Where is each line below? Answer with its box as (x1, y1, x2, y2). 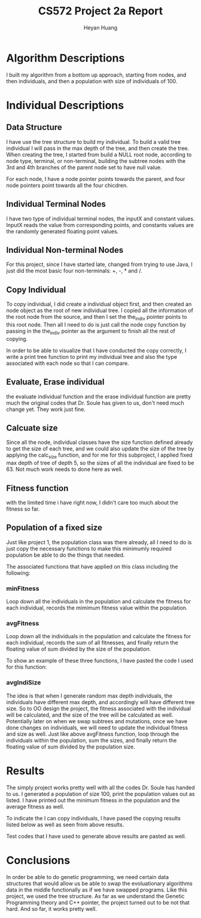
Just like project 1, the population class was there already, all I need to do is (6, 538, 192, 546)
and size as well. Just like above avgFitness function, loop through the (6, 730, 179, 738)
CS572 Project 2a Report (38, 4, 163, 18)
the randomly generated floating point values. (6, 228, 119, 235)
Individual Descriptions (6, 98, 124, 112)
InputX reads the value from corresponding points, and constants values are (6, 221, 194, 228)
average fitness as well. (6, 803, 65, 810)
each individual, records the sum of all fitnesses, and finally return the (6, 639, 178, 647)
